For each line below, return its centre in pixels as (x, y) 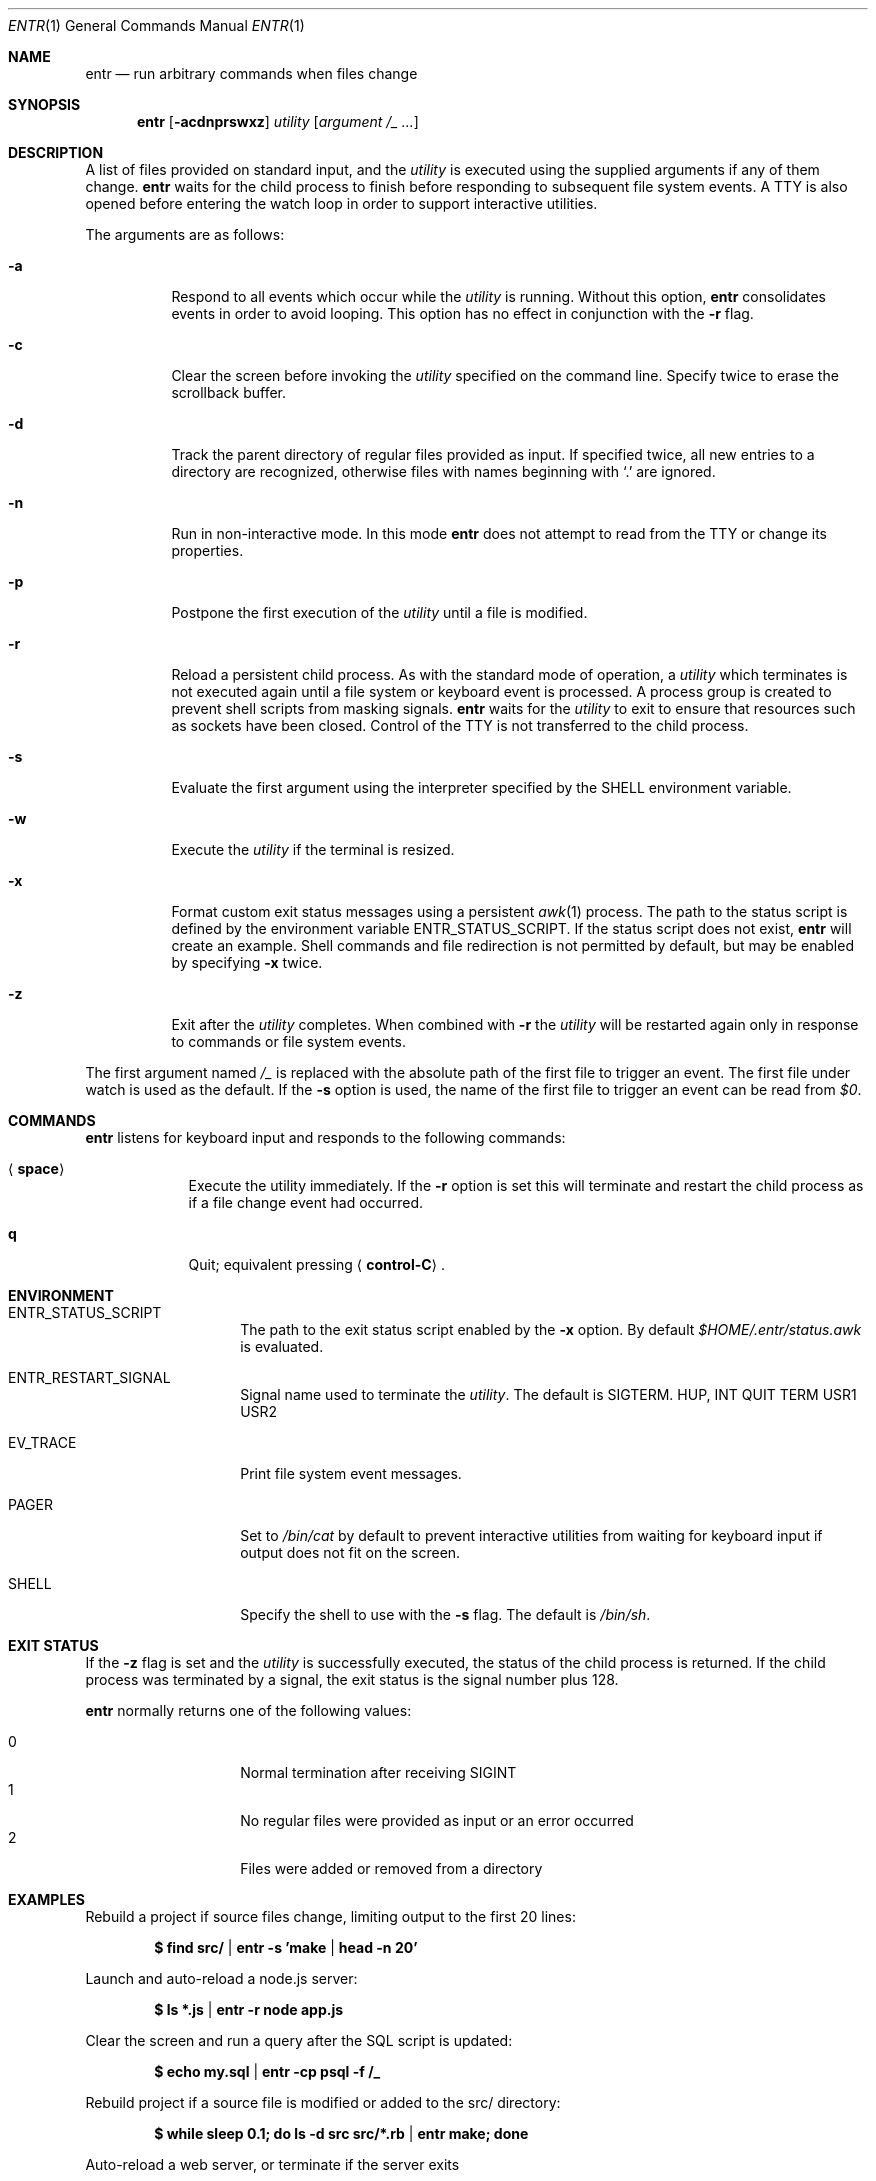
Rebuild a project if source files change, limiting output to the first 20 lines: (330, 1916)
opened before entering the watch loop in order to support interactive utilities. (341, 203)
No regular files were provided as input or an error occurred (437, 1820)
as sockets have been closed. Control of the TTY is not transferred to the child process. (460, 725)
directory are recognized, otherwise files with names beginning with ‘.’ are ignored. (443, 471)
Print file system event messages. (351, 1473)
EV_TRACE (42, 1442)
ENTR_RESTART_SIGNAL (89, 1377)
